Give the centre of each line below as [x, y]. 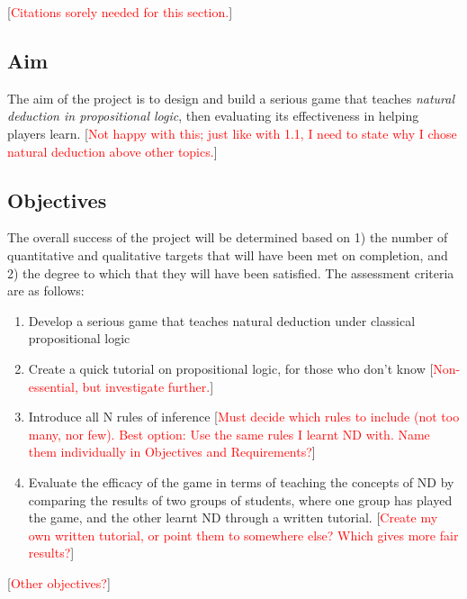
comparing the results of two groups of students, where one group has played [240, 499]
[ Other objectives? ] [59, 582]
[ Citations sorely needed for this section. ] [120, 12]
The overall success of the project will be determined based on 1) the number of [228, 237]
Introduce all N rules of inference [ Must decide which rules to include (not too [244, 417]
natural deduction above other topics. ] [112, 151]
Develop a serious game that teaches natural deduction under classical [222, 320]
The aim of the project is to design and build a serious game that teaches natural [231, 98]
